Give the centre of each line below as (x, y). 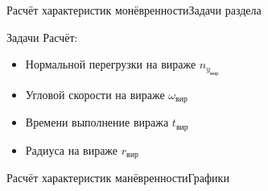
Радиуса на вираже (72, 149)
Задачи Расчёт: (42, 37)
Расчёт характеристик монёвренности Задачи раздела (134, 10)
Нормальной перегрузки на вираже (111, 64)
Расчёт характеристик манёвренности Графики (118, 177)
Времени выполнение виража (97, 122)
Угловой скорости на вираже (95, 94)
